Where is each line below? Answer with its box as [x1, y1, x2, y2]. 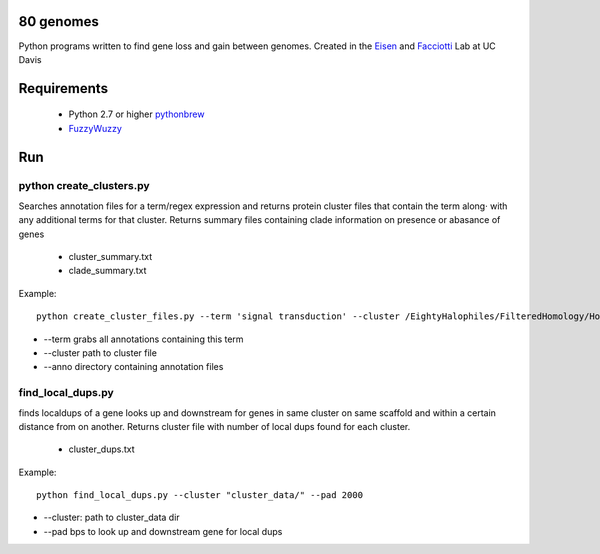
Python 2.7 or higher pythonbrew [68, 108, 205, 120]
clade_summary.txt [68, 265, 147, 277]
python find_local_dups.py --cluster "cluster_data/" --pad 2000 [36, 490, 364, 501]
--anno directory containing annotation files [43, 361, 224, 373]
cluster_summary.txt [68, 251, 153, 263]
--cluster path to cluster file [43, 346, 157, 359]
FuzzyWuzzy [68, 122, 122, 134]
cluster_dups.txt [68, 443, 135, 455]
